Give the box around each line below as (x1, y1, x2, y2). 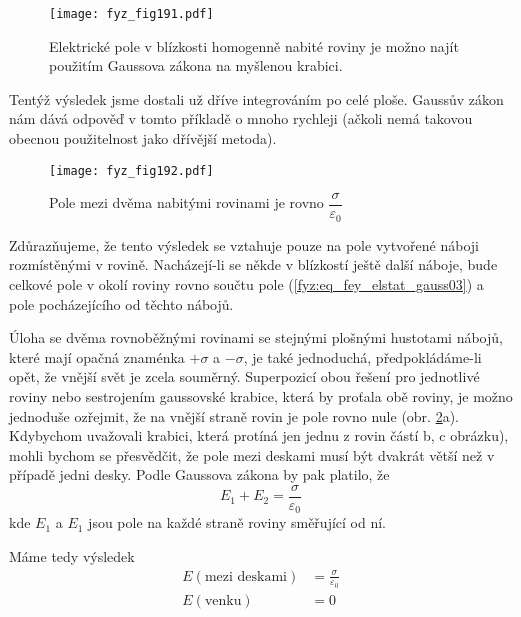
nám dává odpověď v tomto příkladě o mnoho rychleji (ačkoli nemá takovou (9, 108, 473, 129)
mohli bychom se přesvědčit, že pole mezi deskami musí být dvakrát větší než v (9, 444, 495, 465)
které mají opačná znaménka (9, 346, 185, 367)
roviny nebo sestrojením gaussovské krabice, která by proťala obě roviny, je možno (9, 385, 513, 406)
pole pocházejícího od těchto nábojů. (9, 293, 234, 314)
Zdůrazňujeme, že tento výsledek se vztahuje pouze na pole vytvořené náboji (9, 234, 480, 255)
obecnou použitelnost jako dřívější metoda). (9, 128, 277, 149)
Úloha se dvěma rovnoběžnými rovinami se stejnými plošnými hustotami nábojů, (9, 327, 503, 348)
